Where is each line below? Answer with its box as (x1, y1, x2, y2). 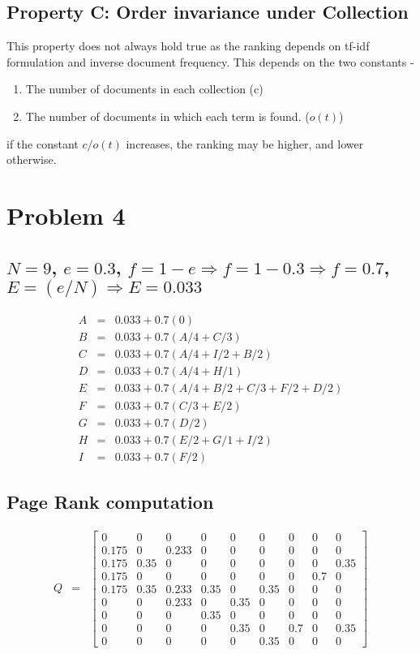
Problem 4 (6, 198, 126, 231)
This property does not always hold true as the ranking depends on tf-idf (6, 37, 370, 54)
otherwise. (6, 151, 57, 168)
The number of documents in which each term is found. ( (25, 107, 310, 124)
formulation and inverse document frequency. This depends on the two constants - (6, 53, 414, 70)
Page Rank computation (6, 489, 214, 514)
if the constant (6, 135, 79, 152)
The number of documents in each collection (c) (25, 80, 264, 97)
